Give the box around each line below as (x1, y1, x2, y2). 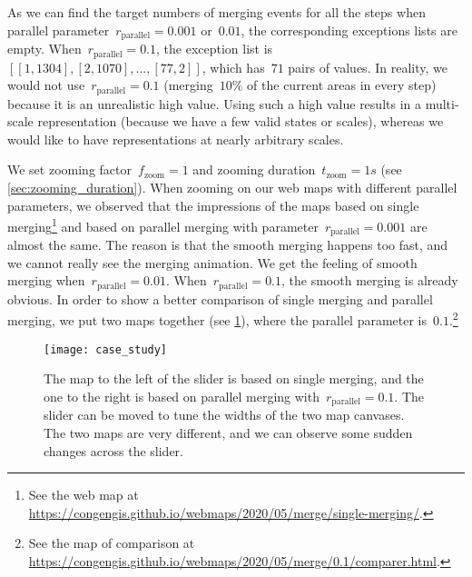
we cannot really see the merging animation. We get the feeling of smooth (7, 253, 418, 272)
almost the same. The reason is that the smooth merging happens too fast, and (7, 235, 448, 254)
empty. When (7, 39, 82, 58)
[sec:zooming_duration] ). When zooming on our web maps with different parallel (7, 177, 457, 196)
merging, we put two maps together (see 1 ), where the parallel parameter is (7, 311, 428, 330)
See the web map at (28, 485, 139, 504)
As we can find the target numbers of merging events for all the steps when (7, 3, 426, 21)
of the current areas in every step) (247, 75, 437, 95)
